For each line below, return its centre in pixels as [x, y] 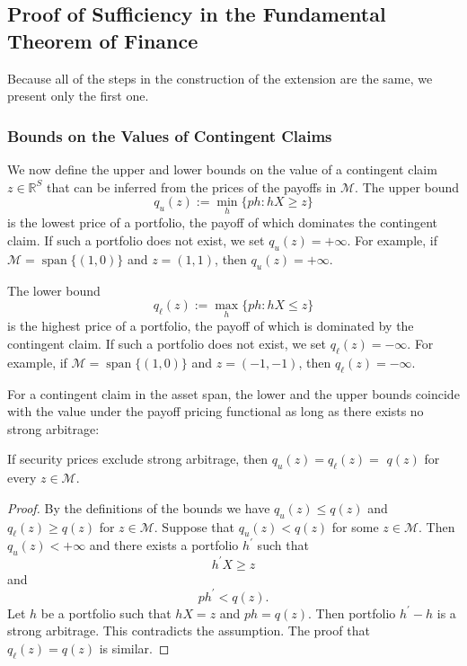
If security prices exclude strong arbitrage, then [138, 459]
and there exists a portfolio [164, 545]
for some [355, 526]
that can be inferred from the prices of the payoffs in [192, 186]
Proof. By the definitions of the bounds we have [139, 507]
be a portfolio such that [106, 613]
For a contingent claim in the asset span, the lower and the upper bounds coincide [233, 393]
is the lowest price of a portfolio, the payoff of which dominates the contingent [223, 222]
